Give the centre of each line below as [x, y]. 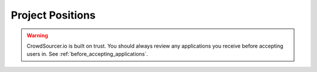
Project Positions [53, 15]
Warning [37, 35]
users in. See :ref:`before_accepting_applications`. [87, 54]
